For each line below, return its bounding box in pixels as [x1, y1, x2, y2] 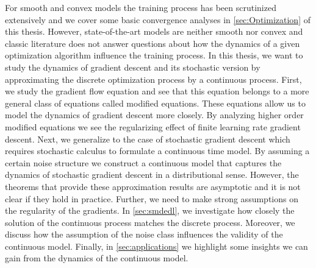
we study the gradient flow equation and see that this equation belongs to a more [5, 85, 309, 97]
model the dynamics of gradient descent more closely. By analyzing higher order [5, 108, 304, 121]
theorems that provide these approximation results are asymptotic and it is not [5, 180, 301, 192]
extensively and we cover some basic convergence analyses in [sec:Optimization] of [5, 13, 311, 26]
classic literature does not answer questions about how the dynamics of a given [5, 37, 300, 49]
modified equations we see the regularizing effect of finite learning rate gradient [5, 120, 301, 133]
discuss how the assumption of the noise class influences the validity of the [5, 228, 283, 241]
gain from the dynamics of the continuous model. [5, 252, 189, 264]
